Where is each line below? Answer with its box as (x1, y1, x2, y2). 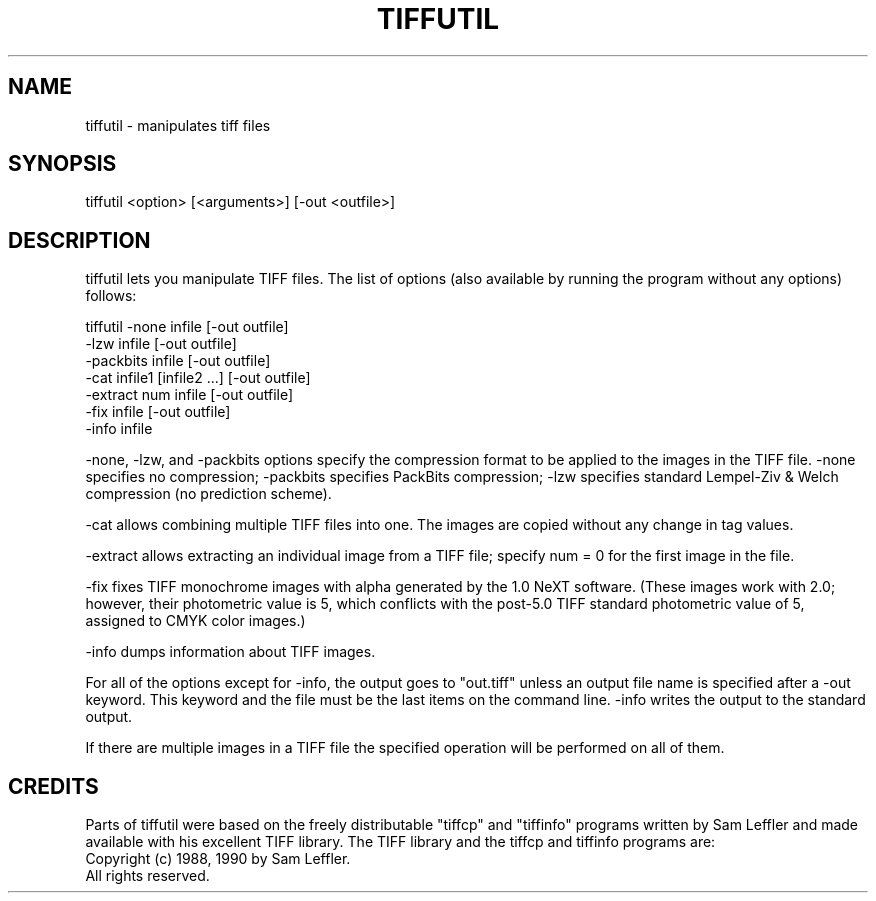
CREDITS (8, 773, 99, 799)
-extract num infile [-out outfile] (85, 386, 294, 404)
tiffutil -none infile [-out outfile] (85, 318, 289, 336)
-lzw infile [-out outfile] (85, 335, 237, 353)
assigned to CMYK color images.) (85, 612, 306, 630)
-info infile (85, 420, 153, 438)
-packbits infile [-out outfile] (85, 352, 271, 370)
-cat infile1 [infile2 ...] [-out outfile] (85, 369, 311, 387)
